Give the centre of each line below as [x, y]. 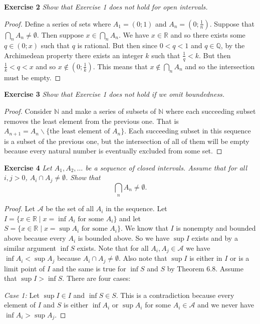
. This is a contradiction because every [175, 295]
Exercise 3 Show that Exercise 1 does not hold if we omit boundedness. [114, 94]
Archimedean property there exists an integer [74, 55]
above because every [35, 238]
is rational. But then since [117, 45]
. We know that [144, 228]
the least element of [80, 132]
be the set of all [70, 208]
